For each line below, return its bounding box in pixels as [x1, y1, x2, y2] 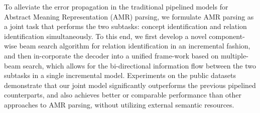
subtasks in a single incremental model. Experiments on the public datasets [4, 70, 236, 80]
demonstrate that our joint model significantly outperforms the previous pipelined [4, 79, 256, 90]
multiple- [220, 50, 248, 60]
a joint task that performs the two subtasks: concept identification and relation [4, 21, 247, 31]
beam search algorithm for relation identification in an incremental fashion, [19, 40, 250, 51]
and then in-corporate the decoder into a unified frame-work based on [4, 50, 219, 60]
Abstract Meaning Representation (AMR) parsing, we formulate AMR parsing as [4, 11, 254, 21]
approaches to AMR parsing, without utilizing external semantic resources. [4, 99, 234, 109]
